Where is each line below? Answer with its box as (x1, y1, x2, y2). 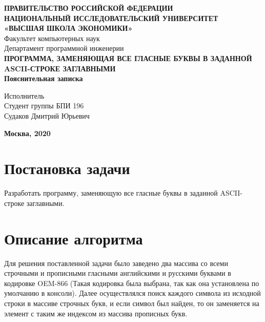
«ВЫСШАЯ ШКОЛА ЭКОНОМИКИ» (4, 23, 133, 33)
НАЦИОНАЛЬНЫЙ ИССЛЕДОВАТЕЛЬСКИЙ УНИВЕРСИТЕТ (4, 12, 218, 23)
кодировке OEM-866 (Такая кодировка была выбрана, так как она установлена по (4, 277, 259, 288)
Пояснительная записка (4, 73, 83, 84)
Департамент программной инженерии (4, 43, 124, 53)
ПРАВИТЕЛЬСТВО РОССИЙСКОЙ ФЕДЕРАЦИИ (4, 3, 173, 13)
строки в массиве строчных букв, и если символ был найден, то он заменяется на (4, 297, 259, 308)
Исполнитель (4, 90, 45, 101)
